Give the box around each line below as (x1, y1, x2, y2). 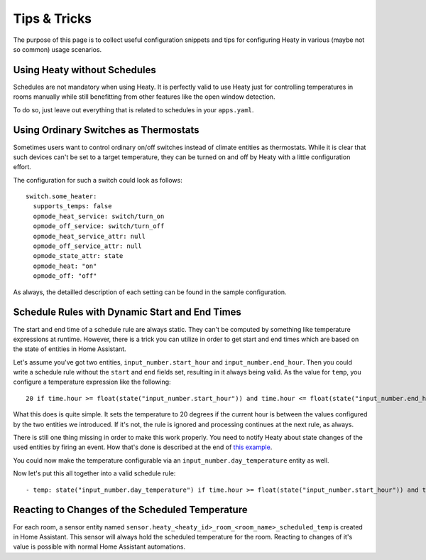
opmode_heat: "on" (33, 262, 97, 270)
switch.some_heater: (26, 193, 97, 200)
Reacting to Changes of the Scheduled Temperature (13, 504, 248, 516)
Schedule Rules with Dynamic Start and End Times (13, 306, 241, 318)
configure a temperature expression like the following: (13, 377, 171, 387)
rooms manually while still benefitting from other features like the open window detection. (13, 92, 275, 101)
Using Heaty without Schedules (13, 64, 156, 76)
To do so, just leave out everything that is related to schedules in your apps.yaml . (13, 105, 254, 114)
